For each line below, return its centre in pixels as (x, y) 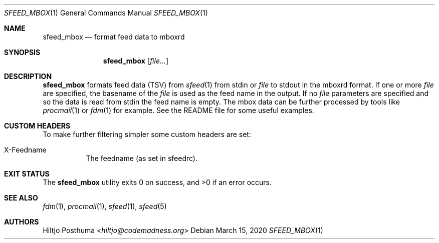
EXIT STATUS (27, 174)
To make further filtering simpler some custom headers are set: (147, 134)
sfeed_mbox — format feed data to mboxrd (114, 37)
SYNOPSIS (22, 52)
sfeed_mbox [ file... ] (136, 61)
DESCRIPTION (28, 76)
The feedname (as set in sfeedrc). (142, 158)
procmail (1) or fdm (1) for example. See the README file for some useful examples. (178, 110)
